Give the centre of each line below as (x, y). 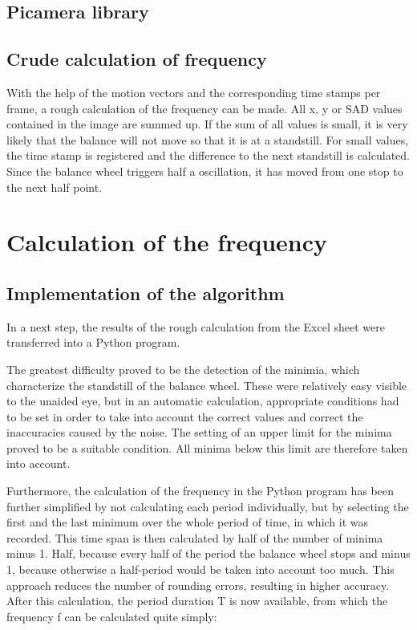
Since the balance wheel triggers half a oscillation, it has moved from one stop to (205, 171)
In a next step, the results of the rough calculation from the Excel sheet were (196, 326)
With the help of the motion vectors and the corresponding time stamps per (194, 92)
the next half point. (55, 187)
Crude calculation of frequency (137, 59)
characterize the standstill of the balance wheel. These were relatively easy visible (207, 385)
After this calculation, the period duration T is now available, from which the (197, 601)
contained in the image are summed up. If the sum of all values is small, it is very (207, 124)
